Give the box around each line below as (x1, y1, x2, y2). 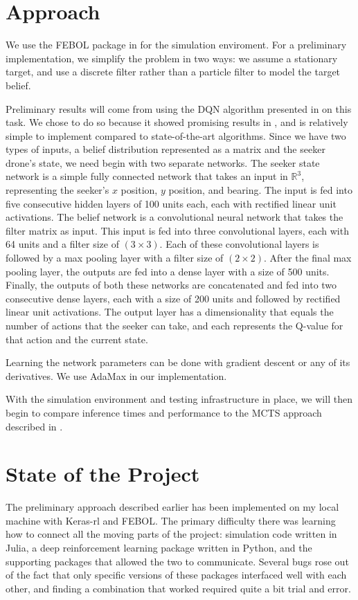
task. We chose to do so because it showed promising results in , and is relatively (6, 115, 348, 129)
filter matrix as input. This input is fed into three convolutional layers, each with (6, 223, 349, 237)
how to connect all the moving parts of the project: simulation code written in (6, 527, 337, 541)
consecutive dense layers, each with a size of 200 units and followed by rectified (6, 291, 341, 305)
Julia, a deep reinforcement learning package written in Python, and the (6, 540, 312, 555)
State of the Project (6, 460, 200, 488)
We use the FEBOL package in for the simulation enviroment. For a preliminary (6, 37, 347, 52)
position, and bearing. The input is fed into (168, 183, 352, 197)
